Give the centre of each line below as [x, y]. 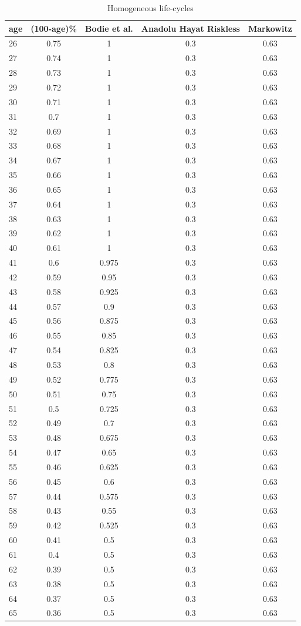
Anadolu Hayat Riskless [190, 28]
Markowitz [270, 28]
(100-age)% [54, 28]
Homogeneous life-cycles [150, 8]
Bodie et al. [109, 28]
